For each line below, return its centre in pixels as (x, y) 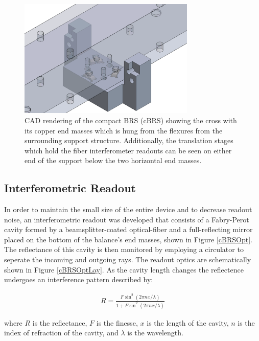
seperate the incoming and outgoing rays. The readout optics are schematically (128, 259)
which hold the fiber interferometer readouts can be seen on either (128, 150)
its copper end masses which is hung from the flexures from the (124, 130)
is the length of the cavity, (188, 322)
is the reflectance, (60, 322)
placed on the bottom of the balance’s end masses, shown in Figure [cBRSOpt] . (128, 239)
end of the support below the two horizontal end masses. (113, 160)
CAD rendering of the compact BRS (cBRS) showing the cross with (131, 120)
